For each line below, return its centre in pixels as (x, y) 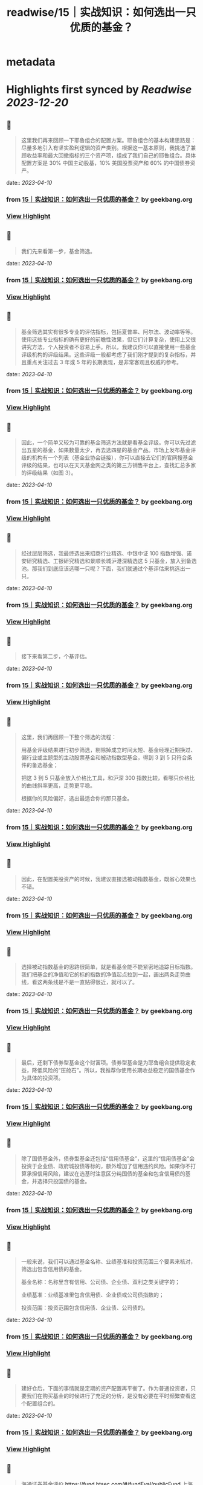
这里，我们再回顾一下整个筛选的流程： (69, 737)
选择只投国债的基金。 (64, 1181)
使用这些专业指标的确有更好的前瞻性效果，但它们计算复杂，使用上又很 (108, 339)
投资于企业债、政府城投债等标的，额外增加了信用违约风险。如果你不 (106, 1166)
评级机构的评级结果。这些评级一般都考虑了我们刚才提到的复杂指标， (106, 354)
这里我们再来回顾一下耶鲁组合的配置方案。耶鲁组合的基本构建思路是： (108, 141)
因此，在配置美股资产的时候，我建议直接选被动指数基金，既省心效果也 (108, 879)
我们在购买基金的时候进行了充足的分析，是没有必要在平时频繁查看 (108, 1396)
